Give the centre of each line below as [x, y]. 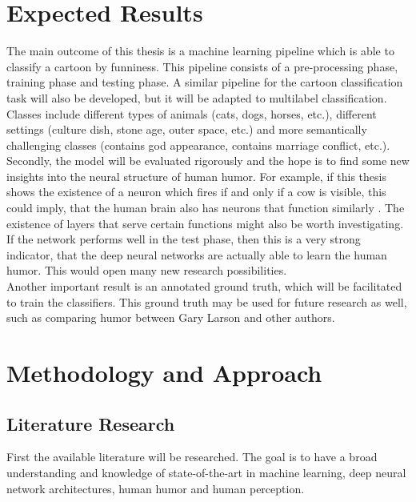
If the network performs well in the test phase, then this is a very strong [184, 239]
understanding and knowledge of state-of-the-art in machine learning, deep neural [206, 472]
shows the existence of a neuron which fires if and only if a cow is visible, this [196, 192]
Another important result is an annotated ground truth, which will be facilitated [204, 286]
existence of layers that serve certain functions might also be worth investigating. [205, 223]
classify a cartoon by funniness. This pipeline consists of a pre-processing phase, [202, 66]
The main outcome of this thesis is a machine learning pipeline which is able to [200, 51]
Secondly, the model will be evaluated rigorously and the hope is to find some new [208, 161]
